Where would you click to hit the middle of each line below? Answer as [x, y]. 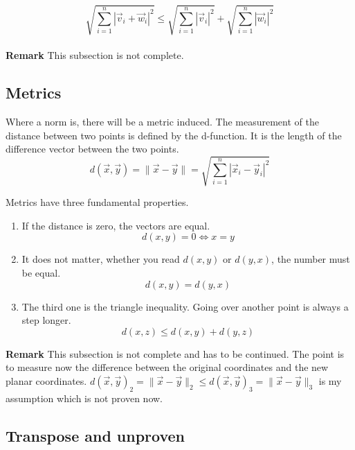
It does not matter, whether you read [101, 259]
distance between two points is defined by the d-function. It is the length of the [174, 135]
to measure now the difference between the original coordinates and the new [167, 367]
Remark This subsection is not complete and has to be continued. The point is [175, 353]
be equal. [41, 273]
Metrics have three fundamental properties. [97, 202]
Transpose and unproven [95, 435]
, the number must [311, 259]
